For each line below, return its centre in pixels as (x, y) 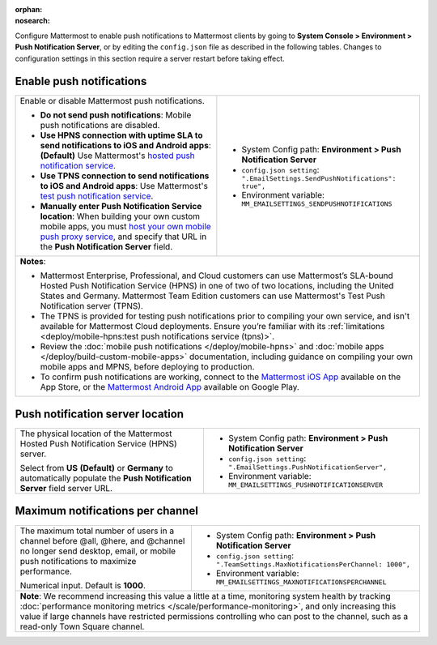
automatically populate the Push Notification (106, 478)
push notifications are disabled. (100, 126)
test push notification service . (97, 196)
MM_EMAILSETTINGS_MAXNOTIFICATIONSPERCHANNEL (301, 582)
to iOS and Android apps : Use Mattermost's (124, 186)
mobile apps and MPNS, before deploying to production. (147, 367)
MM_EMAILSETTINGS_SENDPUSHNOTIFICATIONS (317, 204)
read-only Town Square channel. (82, 626)
